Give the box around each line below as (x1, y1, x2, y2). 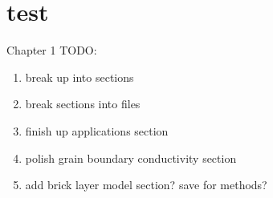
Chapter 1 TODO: (6, 42, 97, 59)
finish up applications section (25, 122, 169, 139)
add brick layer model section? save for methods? (25, 176, 267, 193)
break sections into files (25, 95, 141, 112)
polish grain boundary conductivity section (25, 149, 237, 166)
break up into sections (25, 68, 134, 85)
